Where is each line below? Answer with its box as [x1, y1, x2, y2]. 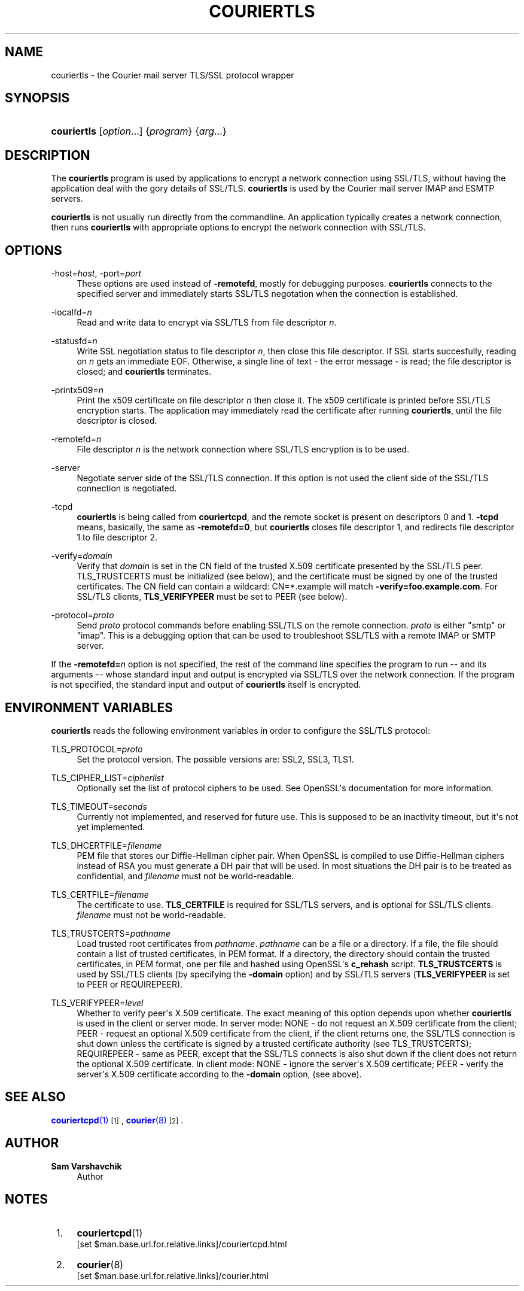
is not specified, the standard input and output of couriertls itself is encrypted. [51, 679, 361, 690]
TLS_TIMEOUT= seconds [51, 801, 147, 812]
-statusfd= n [51, 336, 98, 347]
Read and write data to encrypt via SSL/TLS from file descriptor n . [77, 317, 337, 328]
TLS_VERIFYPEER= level [51, 997, 144, 1008]
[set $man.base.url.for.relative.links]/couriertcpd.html [77, 1238, 287, 1249]
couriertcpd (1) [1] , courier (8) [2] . [51, 1114, 184, 1125]
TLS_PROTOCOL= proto [51, 743, 143, 754]
